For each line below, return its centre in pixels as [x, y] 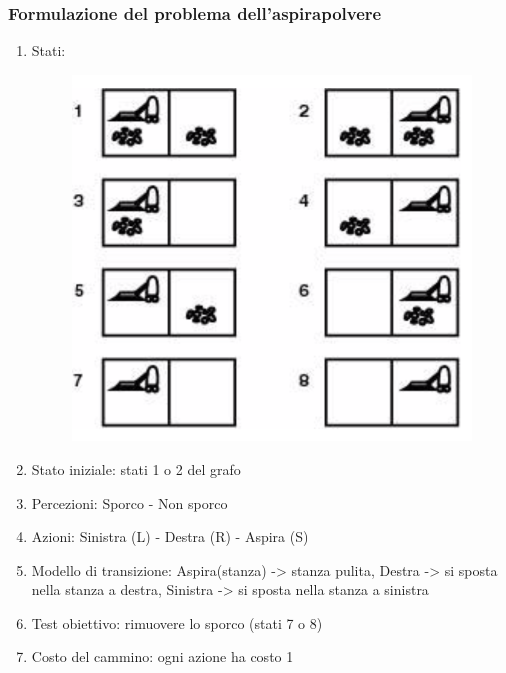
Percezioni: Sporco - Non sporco [129, 502]
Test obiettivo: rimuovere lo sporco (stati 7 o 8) [177, 622]
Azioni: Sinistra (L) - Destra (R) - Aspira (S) [170, 536]
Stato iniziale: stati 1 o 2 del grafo [136, 468]
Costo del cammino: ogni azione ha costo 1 [162, 656]
